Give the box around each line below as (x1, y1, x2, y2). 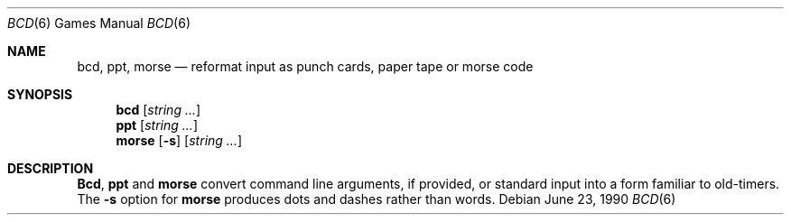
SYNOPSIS (7, 87, 73, 102)
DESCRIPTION (7, 161, 94, 176)
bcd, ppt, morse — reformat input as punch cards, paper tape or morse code (77, 59, 534, 74)
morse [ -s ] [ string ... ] (116, 133, 243, 148)
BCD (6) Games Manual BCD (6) (7, 15, 191, 31)
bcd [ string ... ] (116, 102, 201, 117)
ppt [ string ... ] (116, 117, 198, 133)
